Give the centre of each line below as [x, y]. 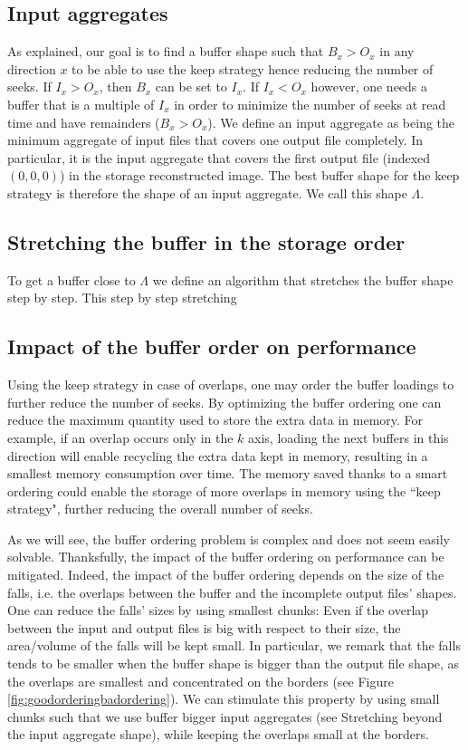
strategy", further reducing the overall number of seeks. [160, 509]
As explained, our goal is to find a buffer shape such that [166, 51]
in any [397, 51]
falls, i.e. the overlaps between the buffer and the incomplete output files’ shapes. [232, 592]
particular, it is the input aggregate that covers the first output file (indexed [219, 157]
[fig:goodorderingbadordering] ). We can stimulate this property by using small [224, 699]
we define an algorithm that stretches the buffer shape [303, 279]
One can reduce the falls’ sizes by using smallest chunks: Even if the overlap [218, 610]
